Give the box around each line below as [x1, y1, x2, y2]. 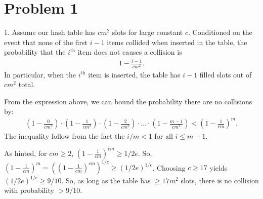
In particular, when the [4, 69, 76, 79]
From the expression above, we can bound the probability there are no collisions [4, 96, 252, 106]
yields [209, 162, 228, 173]
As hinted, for [4, 147, 47, 158]
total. [18, 79, 35, 90]
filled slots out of [199, 69, 252, 79]
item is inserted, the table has [88, 69, 181, 79]
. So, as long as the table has [61, 175, 151, 185]
